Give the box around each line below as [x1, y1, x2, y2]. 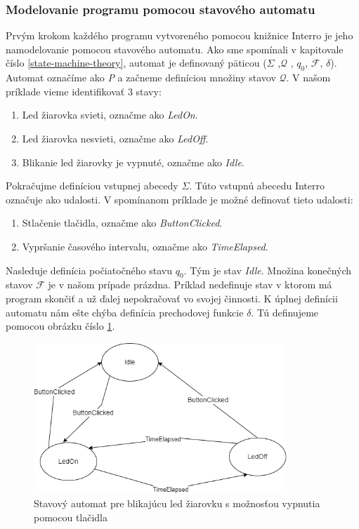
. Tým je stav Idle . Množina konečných [183, 262, 352, 277]
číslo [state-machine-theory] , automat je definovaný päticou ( [6, 55, 267, 70]
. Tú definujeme [251, 304, 319, 319]
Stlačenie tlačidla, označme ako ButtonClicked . [22, 215, 223, 230]
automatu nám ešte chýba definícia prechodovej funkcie [6, 304, 244, 319]
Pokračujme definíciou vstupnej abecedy [6, 178, 178, 193]
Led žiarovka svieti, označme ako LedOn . [22, 107, 198, 122]
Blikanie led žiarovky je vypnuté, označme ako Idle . [22, 154, 244, 169]
